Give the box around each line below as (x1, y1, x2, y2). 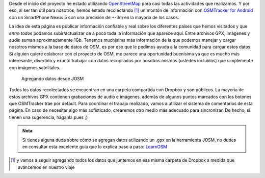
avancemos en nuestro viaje (18, 164, 75, 170)
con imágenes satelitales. (9, 64, 61, 71)
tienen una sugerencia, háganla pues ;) (9, 114, 88, 120)
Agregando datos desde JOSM (21, 76, 84, 81)
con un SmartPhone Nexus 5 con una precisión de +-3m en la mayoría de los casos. (9, 14, 179, 20)
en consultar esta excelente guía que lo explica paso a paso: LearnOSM (22, 144, 167, 150)
